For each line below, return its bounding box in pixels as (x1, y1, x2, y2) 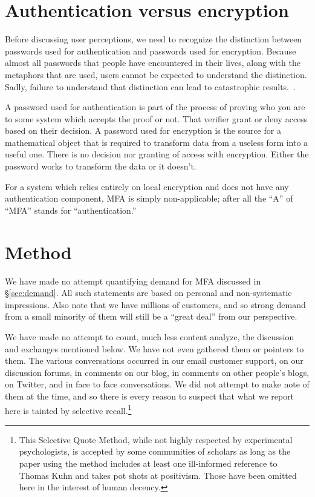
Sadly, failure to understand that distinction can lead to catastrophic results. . (5, 80, 296, 93)
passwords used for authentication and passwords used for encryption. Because (5, 44, 296, 57)
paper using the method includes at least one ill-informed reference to (19, 456, 278, 469)
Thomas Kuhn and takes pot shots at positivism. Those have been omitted (19, 469, 297, 481)
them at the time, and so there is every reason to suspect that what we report (5, 389, 294, 402)
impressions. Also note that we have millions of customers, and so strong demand (5, 298, 306, 311)
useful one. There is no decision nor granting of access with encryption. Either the (5, 148, 309, 160)
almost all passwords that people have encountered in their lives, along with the (5, 56, 300, 69)
